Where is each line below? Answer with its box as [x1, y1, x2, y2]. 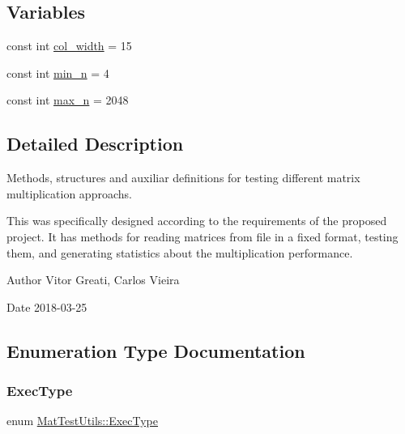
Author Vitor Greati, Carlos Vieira [6, 271, 180, 288]
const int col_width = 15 [6, 37, 132, 54]
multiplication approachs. [6, 185, 132, 202]
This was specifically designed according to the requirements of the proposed [6, 212, 387, 229]
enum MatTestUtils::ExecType [6, 412, 159, 429]
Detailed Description [6, 131, 184, 156]
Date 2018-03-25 [6, 298, 87, 315]
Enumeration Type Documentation [6, 338, 305, 363]
